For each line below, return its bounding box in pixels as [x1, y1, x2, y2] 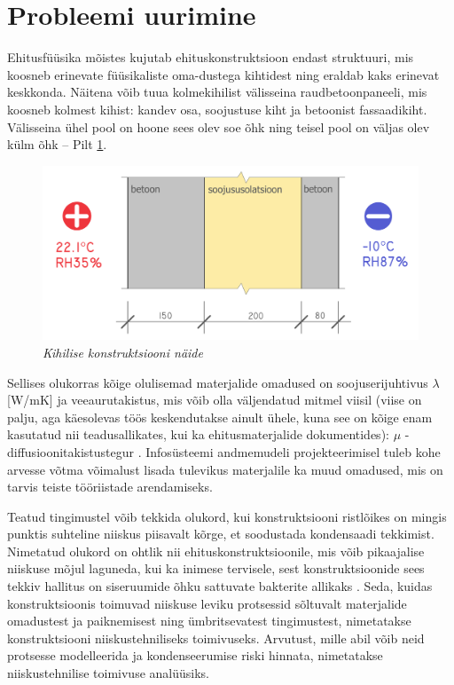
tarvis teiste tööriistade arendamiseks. [7, 477, 213, 496]
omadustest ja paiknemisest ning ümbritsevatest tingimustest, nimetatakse [7, 611, 411, 630]
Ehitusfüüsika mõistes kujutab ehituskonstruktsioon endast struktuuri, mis [7, 48, 414, 67]
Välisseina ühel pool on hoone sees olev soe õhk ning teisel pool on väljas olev [7, 117, 430, 136]
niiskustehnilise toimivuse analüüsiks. [7, 664, 209, 682]
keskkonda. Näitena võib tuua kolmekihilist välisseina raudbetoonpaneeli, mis [7, 83, 427, 101]
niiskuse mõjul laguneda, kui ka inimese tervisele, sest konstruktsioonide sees [7, 559, 425, 578]
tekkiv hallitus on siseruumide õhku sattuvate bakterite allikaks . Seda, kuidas [7, 577, 433, 595]
